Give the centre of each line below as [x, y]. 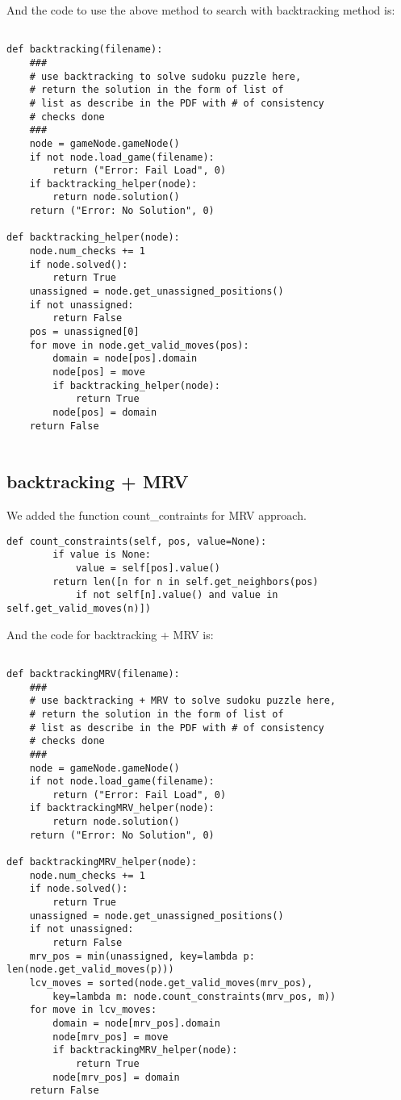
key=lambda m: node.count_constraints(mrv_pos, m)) [194, 996]
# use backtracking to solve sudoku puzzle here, [165, 76]
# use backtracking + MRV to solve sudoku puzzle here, [183, 701]
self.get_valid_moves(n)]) [79, 609]
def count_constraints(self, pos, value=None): [137, 541]
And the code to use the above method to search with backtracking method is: [201, 10]
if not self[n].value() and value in [177, 595]
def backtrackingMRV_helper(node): [102, 862]
